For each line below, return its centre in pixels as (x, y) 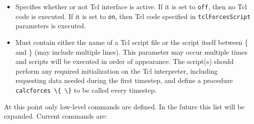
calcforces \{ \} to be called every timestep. (86, 90)
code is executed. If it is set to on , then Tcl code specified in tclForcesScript (133, 16)
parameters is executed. (51, 26)
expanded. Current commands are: (56, 116)
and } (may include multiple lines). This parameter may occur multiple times (131, 52)
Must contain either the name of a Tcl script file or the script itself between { (132, 42)
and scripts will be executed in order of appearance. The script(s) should (125, 61)
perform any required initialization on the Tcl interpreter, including (116, 71)
